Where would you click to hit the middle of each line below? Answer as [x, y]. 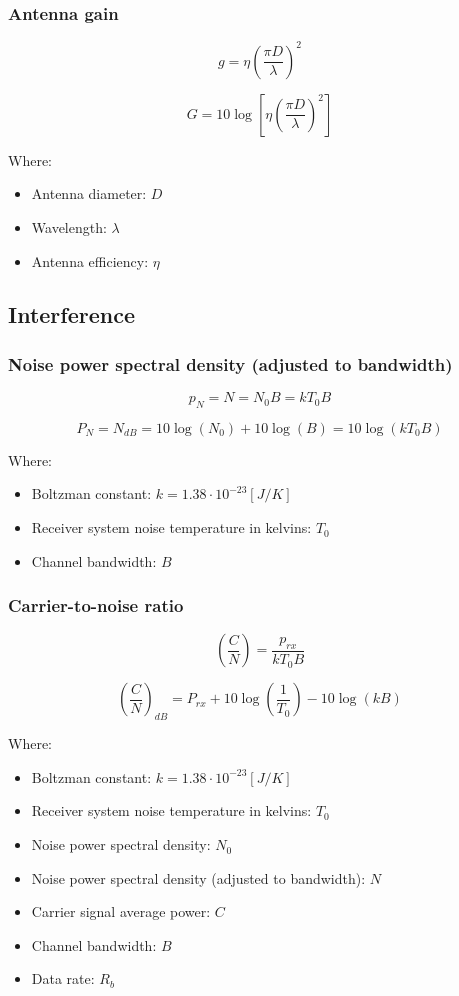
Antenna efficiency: [90, 260]
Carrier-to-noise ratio [96, 605]
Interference [71, 314]
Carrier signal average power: [121, 911]
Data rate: [63, 978]
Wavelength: [69, 226]
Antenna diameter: [89, 193]
